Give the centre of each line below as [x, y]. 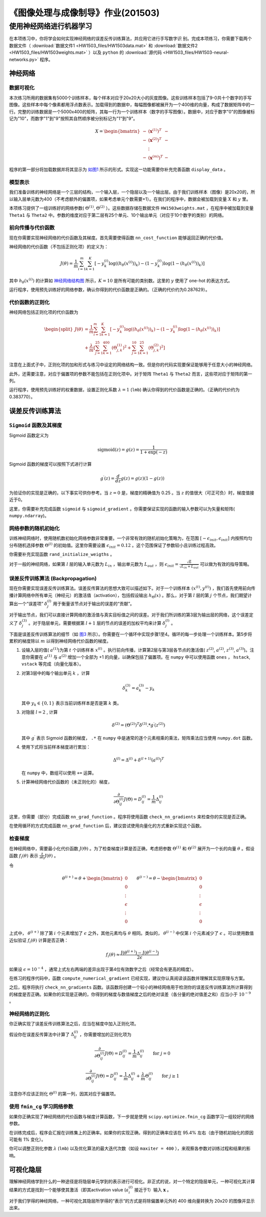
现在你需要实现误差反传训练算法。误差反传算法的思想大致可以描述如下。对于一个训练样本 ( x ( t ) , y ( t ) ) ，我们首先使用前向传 [132, 588]
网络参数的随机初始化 [34, 528]
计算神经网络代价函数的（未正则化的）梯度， [67, 782]
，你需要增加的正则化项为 [105, 1034]
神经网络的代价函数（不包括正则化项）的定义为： [59, 247]
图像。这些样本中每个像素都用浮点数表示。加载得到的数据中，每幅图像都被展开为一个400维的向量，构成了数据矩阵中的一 [132, 105]
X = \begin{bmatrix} [118, 131]
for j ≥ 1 [170, 1076]
